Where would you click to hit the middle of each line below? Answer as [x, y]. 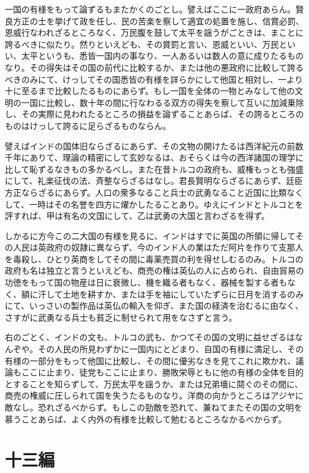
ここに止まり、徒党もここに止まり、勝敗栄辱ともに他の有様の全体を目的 [162, 372]
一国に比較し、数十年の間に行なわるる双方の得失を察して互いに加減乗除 [163, 102]
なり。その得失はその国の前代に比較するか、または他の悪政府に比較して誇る [154, 67]
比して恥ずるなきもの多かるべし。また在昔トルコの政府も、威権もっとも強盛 [154, 169]
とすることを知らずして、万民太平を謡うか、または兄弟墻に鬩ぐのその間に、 [154, 383]
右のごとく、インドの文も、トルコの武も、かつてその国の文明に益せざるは [150, 337]
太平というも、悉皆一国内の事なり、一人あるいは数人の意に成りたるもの [163, 56]
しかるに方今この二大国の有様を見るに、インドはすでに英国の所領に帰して [150, 235]
